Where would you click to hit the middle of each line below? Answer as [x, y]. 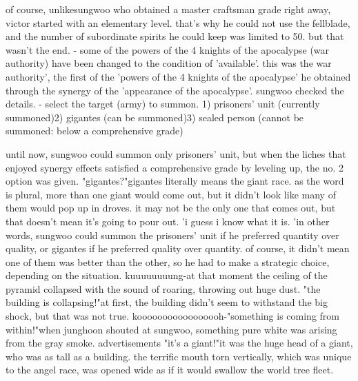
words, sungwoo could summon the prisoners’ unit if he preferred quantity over [172, 235]
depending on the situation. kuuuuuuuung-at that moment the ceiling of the [167, 275]
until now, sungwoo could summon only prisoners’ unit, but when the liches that [176, 153]
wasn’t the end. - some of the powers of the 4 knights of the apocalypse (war [168, 49]
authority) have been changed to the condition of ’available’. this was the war [169, 63]
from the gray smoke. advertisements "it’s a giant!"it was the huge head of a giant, [179, 343]
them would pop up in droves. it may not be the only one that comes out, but [171, 208]
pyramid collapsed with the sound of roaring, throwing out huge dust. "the [163, 288]
